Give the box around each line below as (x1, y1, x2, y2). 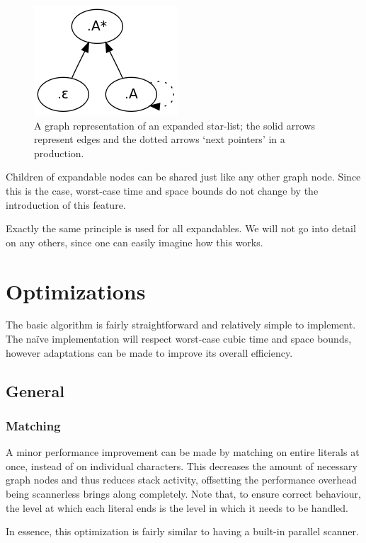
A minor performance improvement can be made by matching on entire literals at (6, 445, 360, 459)
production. (34, 145, 84, 160)
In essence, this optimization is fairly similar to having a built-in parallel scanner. (6, 524, 359, 539)
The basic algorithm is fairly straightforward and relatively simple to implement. (6, 317, 356, 332)
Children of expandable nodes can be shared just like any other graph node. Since (6, 169, 361, 184)
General (6, 379, 64, 401)
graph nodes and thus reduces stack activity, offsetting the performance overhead (6, 472, 358, 487)
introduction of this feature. (6, 197, 126, 212)
